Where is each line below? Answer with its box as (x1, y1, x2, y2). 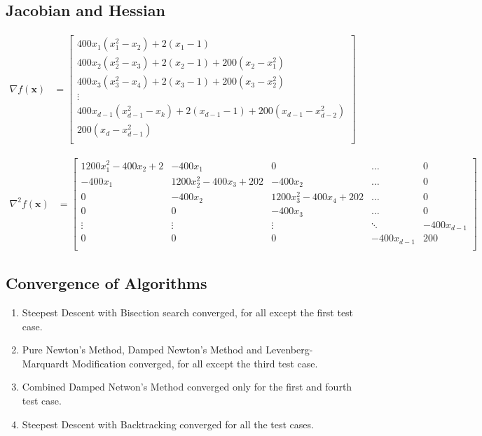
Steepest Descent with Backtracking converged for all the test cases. (22, 416, 314, 431)
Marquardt (22, 356, 69, 370)
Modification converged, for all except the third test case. (71, 356, 318, 370)
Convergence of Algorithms (6, 272, 207, 294)
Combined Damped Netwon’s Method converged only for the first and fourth (22, 379, 352, 394)
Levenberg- (266, 342, 313, 357)
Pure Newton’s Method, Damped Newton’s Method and (22, 342, 263, 357)
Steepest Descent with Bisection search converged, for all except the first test (22, 304, 354, 319)
